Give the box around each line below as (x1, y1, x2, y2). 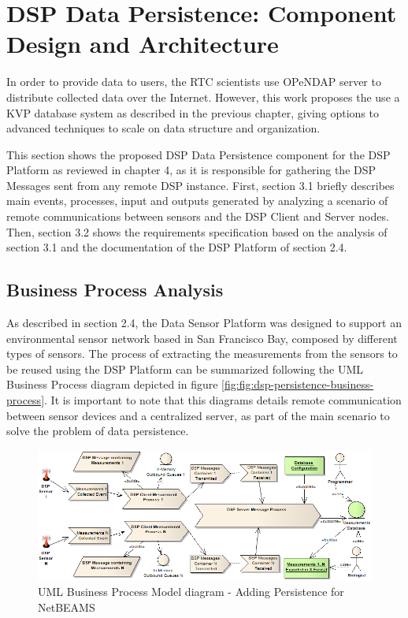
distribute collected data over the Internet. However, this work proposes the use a (6, 88, 400, 105)
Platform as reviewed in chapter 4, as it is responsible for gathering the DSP (6, 162, 376, 178)
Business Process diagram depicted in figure (6, 376, 218, 393)
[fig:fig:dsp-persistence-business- (221, 376, 374, 393)
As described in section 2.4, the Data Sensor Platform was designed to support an (6, 315, 402, 331)
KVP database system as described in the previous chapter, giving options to (6, 104, 379, 121)
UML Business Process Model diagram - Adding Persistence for (38, 583, 344, 600)
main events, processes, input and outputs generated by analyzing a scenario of (6, 192, 388, 209)
